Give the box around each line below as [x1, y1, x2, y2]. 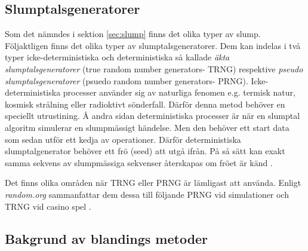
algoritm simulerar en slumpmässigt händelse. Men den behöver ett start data [5, 121, 289, 133]
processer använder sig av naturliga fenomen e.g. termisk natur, [63, 86, 295, 99]
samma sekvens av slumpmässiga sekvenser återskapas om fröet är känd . [5, 156, 273, 169]
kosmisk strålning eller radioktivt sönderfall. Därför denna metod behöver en [5, 97, 285, 110]
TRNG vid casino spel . [5, 200, 91, 212]
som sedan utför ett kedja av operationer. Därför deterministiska [5, 133, 241, 145]
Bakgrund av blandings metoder [5, 229, 208, 247]
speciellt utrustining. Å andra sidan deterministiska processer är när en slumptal [5, 109, 300, 122]
